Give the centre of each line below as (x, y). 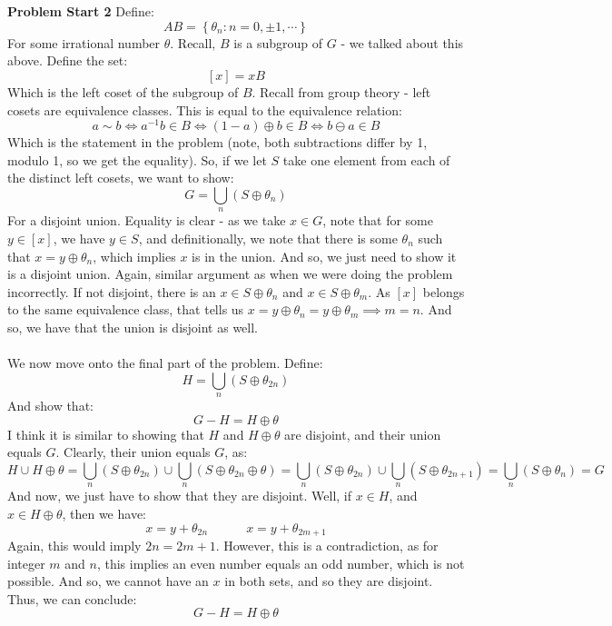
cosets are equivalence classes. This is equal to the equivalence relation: (205, 109)
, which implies (134, 256)
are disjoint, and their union (363, 434)
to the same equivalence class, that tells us (126, 309)
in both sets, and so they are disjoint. (329, 581)
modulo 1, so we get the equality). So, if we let (137, 159)
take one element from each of (366, 159)
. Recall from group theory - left (341, 91)
